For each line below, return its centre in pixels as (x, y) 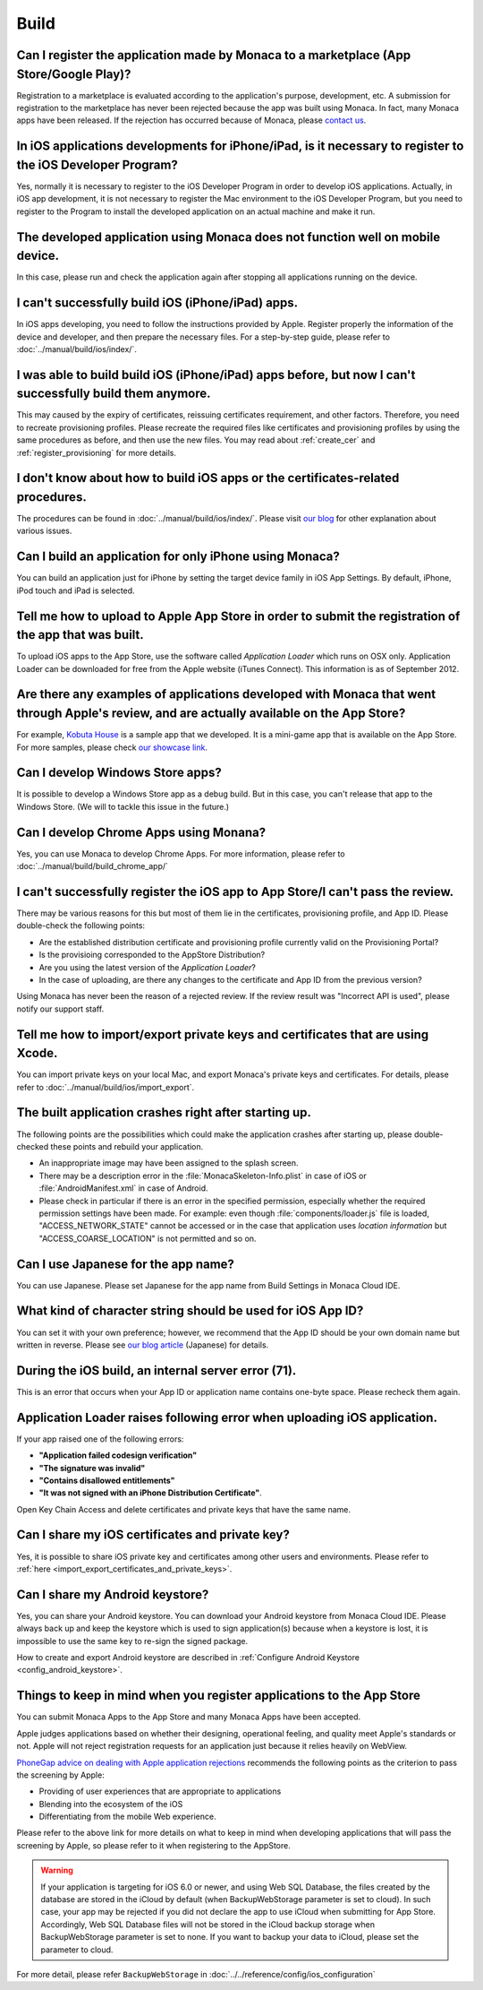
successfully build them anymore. (114, 394)
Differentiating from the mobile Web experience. (127, 1817)
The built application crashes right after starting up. (164, 1112)
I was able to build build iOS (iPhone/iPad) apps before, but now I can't (216, 375)
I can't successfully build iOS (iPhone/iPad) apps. (157, 303)
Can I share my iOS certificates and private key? (153, 1535)
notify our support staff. (60, 1009)
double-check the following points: (81, 926)
